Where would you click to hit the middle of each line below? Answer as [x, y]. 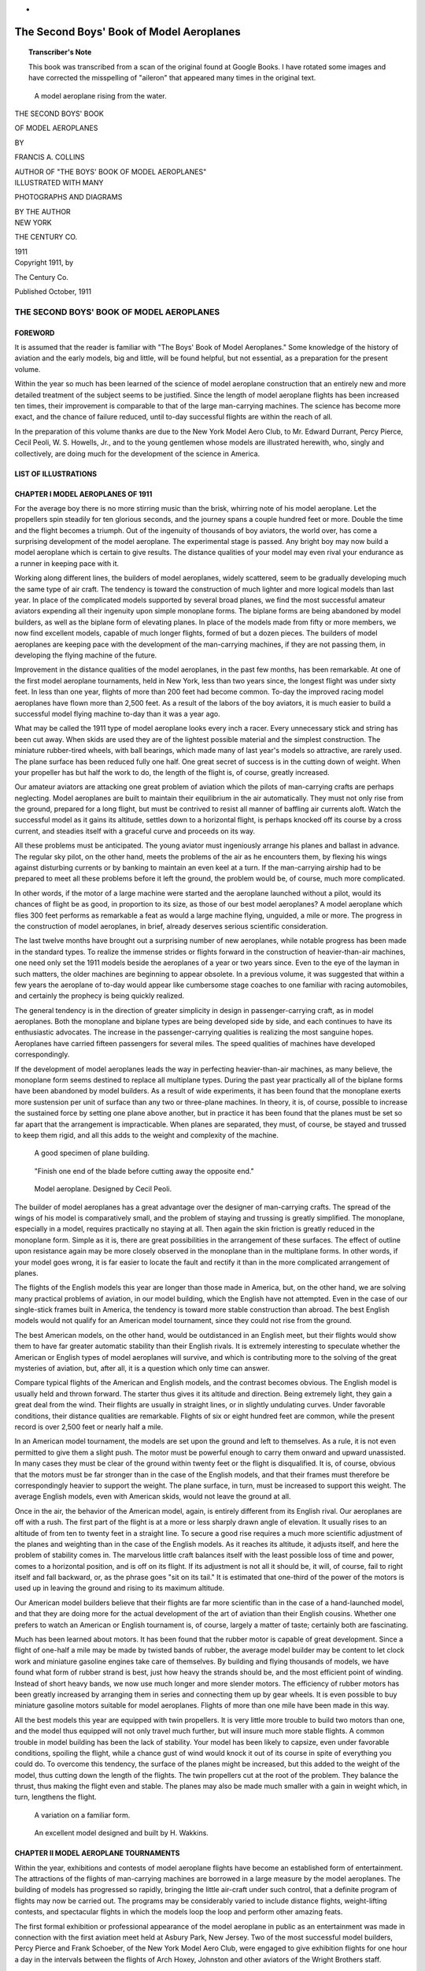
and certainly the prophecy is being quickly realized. [100, 996]
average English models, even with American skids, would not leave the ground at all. [153, 1496]
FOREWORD [35, 333]
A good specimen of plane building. [92, 1153]
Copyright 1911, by [44, 263]
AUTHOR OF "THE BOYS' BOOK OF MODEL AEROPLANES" [111, 171]
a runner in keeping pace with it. [67, 563]
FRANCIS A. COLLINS [50, 157]
